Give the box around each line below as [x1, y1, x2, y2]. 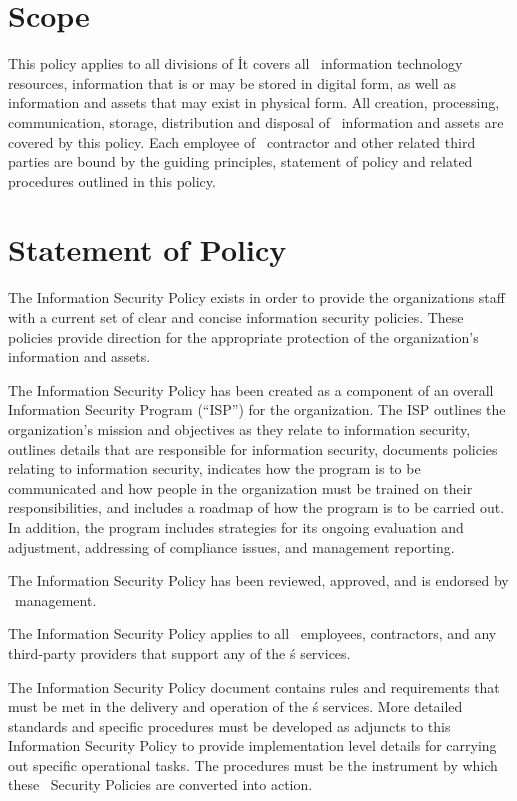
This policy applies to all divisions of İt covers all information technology [8, 53, 463, 74]
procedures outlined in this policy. [8, 170, 216, 191]
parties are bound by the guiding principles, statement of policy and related [8, 151, 473, 172]
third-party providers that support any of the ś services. [8, 642, 351, 663]
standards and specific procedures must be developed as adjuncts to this [8, 715, 451, 736]
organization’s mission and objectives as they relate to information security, [8, 418, 471, 439]
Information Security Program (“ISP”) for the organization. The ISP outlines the [8, 399, 506, 420]
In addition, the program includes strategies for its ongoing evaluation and [8, 516, 464, 537]
